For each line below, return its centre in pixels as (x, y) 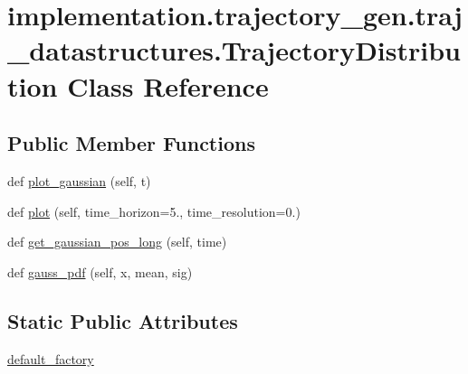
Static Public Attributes (123, 320)
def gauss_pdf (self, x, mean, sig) (100, 271)
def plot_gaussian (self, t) (79, 180)
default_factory (51, 358)
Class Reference (168, 85)
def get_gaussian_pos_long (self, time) (117, 242)
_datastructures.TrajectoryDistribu (234, 50)
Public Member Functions (131, 143)
